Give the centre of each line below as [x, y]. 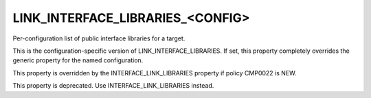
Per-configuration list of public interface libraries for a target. [99, 38]
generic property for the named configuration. [78, 60]
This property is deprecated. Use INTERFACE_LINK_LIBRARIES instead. [113, 86]
